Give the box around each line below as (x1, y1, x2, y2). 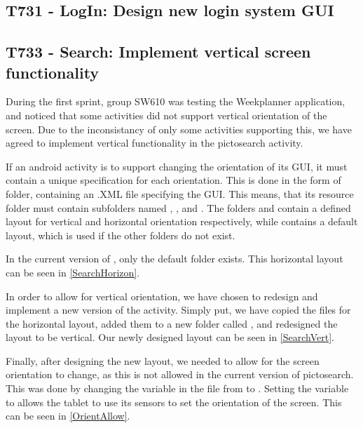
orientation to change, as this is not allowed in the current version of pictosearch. (6, 367, 354, 382)
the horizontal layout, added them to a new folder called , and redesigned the (6, 316, 338, 330)
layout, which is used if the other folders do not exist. (6, 227, 235, 242)
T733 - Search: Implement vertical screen (6, 41, 311, 62)
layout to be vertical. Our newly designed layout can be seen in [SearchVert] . (6, 330, 334, 345)
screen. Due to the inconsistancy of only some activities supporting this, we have (6, 121, 352, 136)
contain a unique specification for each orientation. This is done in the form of (6, 173, 341, 187)
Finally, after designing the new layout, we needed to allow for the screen (6, 353, 320, 368)
